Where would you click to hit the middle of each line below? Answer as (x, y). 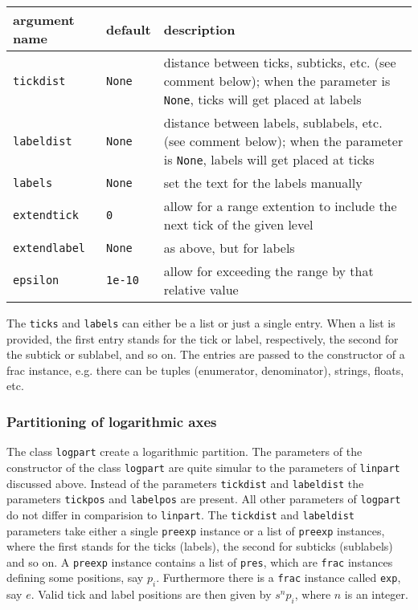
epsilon (36, 280)
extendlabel (49, 248)
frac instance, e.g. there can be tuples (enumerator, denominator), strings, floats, (205, 370)
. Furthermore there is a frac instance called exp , (279, 577)
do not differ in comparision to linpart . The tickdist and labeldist (180, 514)
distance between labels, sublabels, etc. (273, 122)
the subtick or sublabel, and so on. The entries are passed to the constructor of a (206, 354)
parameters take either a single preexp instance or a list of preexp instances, (196, 530)
